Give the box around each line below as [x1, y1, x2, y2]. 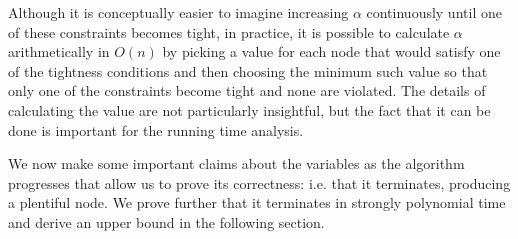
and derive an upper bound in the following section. [8, 211, 325, 232]
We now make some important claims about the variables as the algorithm [8, 153, 465, 174]
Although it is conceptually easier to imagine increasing [8, 2, 349, 22]
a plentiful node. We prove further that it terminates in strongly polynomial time [8, 192, 506, 213]
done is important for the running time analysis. [8, 119, 304, 140]
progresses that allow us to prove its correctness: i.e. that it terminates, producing [8, 172, 511, 193]
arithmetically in [8, 41, 110, 62]
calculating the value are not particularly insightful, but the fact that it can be [8, 99, 491, 120]
